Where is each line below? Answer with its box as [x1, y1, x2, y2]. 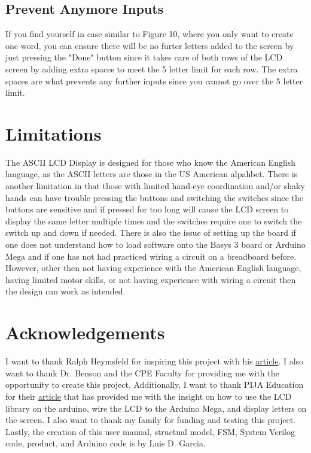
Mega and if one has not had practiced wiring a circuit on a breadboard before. [5, 250, 297, 262]
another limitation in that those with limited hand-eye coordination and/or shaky [5, 180, 305, 192]
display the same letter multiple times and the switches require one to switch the [5, 214, 302, 227]
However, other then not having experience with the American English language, [5, 262, 301, 274]
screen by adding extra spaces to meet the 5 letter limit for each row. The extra [5, 62, 298, 75]
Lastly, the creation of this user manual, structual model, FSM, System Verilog [5, 425, 295, 437]
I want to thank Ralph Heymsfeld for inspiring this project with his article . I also [5, 355, 304, 367]
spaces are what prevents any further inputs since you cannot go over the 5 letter [5, 74, 303, 87]
